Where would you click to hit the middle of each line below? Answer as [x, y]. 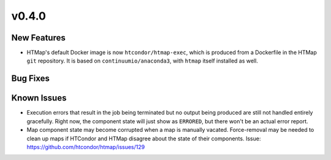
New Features [38, 38]
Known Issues [39, 98]
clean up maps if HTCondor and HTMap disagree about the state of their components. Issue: [144, 139]
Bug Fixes [31, 79]
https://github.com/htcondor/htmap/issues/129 [86, 147]
